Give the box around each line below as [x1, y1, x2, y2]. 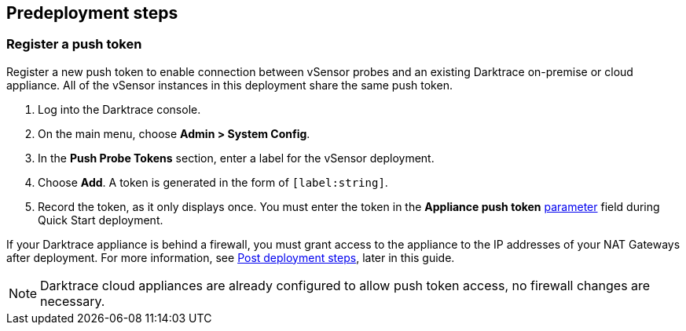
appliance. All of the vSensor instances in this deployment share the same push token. [6, 78, 453, 92]
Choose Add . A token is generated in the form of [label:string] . [38, 175, 388, 189]
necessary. [40, 293, 105, 309]
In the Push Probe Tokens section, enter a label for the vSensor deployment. [38, 151, 435, 165]
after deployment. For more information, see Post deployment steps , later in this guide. [6, 250, 455, 264]
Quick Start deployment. [38, 213, 163, 227]
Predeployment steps [6, 3, 178, 23]
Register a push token [6, 36, 142, 53]
